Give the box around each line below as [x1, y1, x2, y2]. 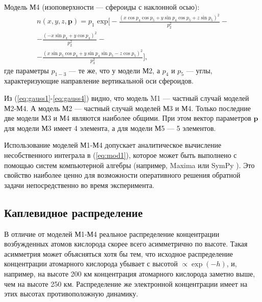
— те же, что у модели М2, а [68, 65, 160, 75]
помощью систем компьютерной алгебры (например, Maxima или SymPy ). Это [4, 159, 255, 170]
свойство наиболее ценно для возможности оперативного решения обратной [4, 170, 241, 180]
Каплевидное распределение [4, 204, 143, 220]
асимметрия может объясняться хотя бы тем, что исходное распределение [4, 248, 233, 259]
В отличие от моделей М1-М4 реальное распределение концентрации [4, 228, 220, 239]
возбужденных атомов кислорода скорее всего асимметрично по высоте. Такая [4, 238, 248, 249]
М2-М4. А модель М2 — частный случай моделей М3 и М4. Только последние [4, 102, 251, 113]
